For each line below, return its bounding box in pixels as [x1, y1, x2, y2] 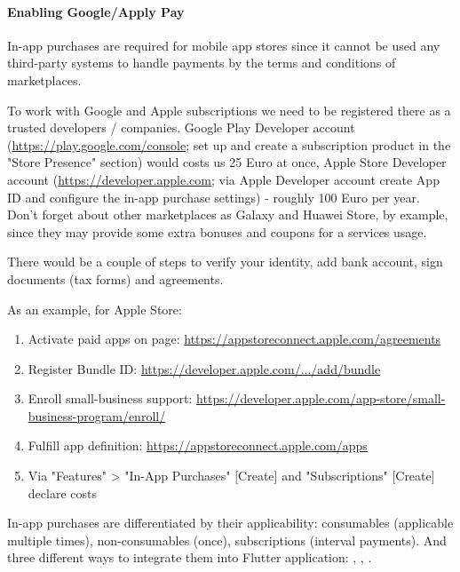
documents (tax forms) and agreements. [7, 269, 224, 288]
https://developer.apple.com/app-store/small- [196, 389, 446, 408]
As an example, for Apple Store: [7, 299, 182, 318]
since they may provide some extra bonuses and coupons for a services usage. [7, 222, 427, 241]
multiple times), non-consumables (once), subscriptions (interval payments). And [7, 530, 447, 549]
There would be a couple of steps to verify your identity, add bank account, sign [7, 252, 443, 271]
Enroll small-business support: [28, 389, 193, 408]
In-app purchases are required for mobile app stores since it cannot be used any [7, 36, 440, 54]
